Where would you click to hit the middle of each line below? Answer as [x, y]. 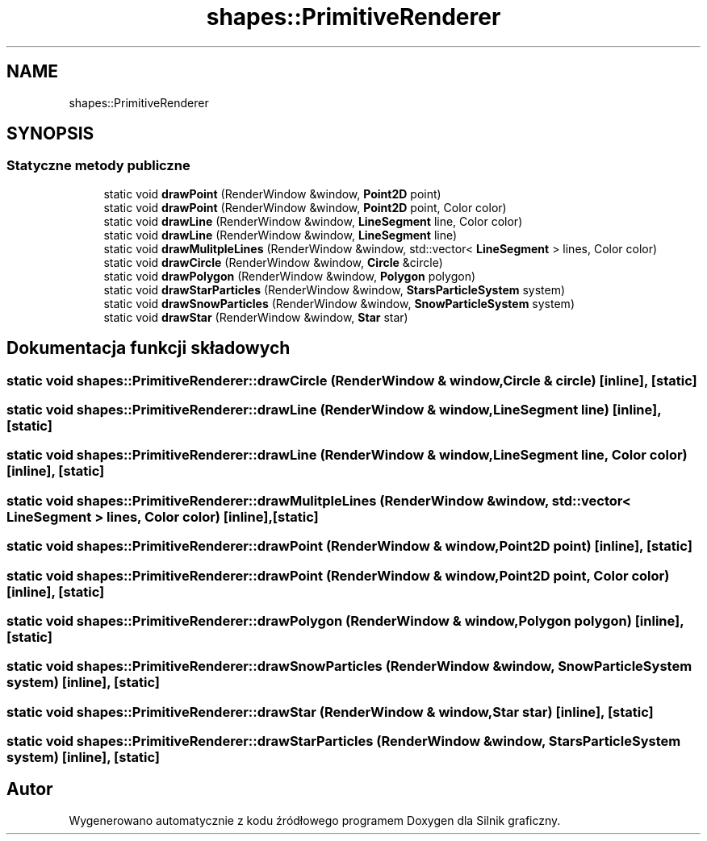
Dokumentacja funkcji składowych [149, 348]
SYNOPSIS [50, 134]
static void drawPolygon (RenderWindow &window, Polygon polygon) [290, 276]
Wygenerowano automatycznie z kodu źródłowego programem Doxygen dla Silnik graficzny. [315, 820]
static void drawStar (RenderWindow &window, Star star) [256, 317]
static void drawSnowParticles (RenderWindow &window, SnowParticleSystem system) [339, 303]
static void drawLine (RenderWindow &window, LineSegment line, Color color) [313, 221]
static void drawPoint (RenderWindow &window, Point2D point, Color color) [305, 207]
